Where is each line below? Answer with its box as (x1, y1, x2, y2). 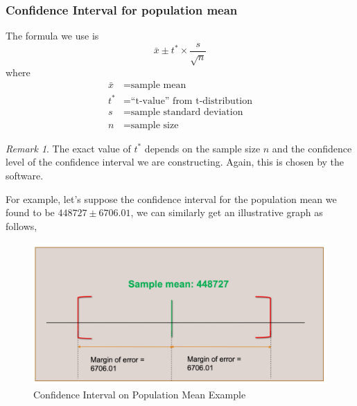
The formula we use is (6, 28, 99, 43)
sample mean (130, 80, 186, 91)
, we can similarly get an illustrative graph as (130, 205, 323, 220)
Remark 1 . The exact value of (6, 141, 131, 155)
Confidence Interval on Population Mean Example (33, 387, 246, 401)
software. (6, 168, 44, 183)
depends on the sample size (144, 141, 261, 155)
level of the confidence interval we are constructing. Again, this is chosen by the (6, 155, 345, 169)
